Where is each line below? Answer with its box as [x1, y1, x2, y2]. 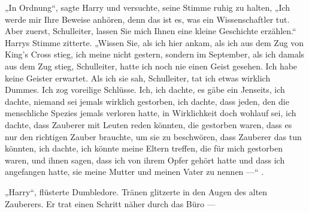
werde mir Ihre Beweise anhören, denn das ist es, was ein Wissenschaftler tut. [5, 13, 290, 25]
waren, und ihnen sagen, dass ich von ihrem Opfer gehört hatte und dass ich [5, 153, 285, 166]
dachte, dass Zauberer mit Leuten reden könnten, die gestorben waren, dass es [5, 118, 292, 131]
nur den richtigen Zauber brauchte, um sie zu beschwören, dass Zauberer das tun [5, 130, 302, 143]
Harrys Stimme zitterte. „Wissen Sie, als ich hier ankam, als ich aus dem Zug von [5, 36, 304, 49]
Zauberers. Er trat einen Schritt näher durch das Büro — [5, 197, 216, 210]
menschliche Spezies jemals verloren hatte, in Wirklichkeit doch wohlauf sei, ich [5, 107, 296, 119]
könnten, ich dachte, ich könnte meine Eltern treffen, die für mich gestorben [5, 142, 283, 155]
